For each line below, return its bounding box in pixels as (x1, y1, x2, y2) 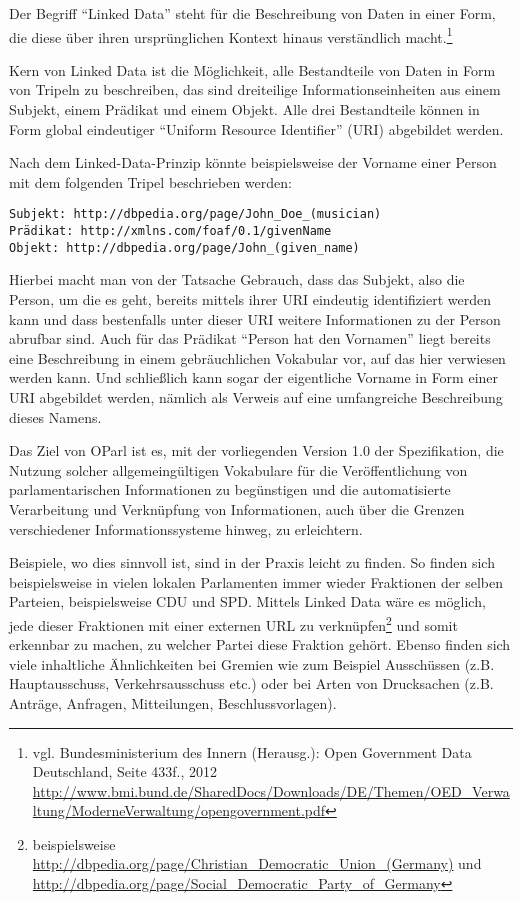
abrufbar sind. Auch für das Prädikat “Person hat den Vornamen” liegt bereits (9, 328, 491, 349)
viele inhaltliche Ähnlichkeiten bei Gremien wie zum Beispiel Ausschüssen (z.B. (9, 653, 495, 674)
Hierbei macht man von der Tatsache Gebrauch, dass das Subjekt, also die (9, 269, 465, 290)
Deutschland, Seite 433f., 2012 (32, 761, 218, 782)
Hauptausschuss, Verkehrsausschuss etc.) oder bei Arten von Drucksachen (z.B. (9, 673, 494, 694)
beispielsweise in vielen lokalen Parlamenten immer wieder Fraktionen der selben (9, 571, 503, 592)
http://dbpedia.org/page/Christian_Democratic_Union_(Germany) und (32, 853, 482, 874)
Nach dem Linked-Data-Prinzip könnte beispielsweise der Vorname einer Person (9, 152, 497, 173)
